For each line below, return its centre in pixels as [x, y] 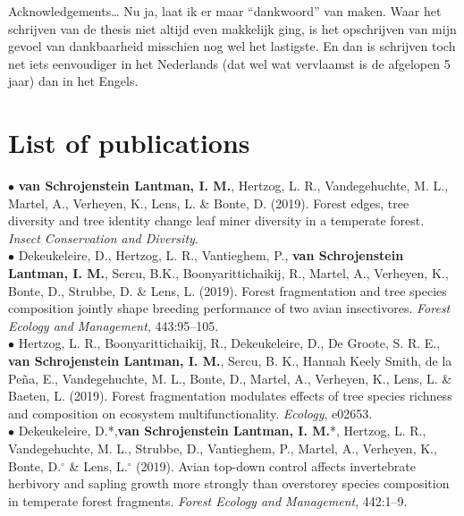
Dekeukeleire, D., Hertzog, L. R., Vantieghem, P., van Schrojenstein [211, 255]
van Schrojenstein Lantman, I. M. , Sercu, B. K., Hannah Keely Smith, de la [230, 361]
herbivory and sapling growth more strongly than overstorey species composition [229, 483]
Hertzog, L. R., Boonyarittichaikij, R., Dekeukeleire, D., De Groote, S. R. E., [229, 343]
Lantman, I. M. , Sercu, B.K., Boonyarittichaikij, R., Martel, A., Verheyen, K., [228, 273]
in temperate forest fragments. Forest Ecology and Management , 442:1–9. [208, 500]
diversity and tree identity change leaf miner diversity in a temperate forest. [216, 220]
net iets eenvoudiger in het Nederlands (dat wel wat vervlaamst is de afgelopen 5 [229, 63]
